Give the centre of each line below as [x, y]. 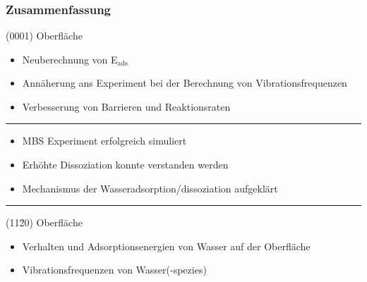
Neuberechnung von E [70, 59]
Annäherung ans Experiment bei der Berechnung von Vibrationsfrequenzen [185, 83]
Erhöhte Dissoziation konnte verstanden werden [125, 165]
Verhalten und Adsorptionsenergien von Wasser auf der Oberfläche [166, 246]
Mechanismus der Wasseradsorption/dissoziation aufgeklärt [150, 188]
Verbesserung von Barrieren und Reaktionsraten [126, 106]
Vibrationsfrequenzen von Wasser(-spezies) [114, 270]
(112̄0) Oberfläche [44, 222]
